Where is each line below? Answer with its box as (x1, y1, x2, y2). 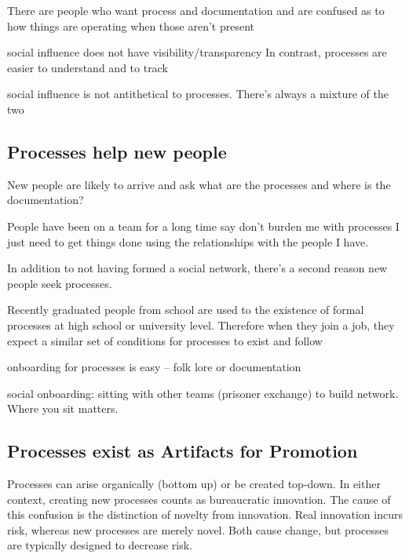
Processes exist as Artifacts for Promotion (7, 439, 358, 463)
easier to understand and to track (7, 59, 168, 75)
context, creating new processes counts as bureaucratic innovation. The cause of (7, 491, 391, 507)
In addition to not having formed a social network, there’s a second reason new (7, 260, 388, 276)
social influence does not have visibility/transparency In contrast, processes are (7, 44, 387, 60)
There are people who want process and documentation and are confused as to (7, 2, 385, 18)
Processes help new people (7, 139, 227, 163)
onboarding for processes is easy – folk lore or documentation (7, 359, 301, 375)
